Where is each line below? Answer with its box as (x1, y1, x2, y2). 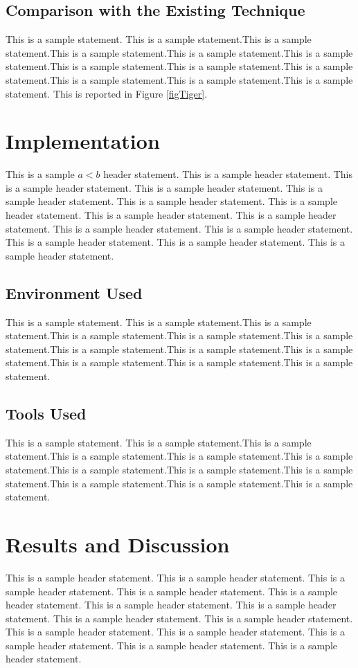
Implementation (6, 127, 160, 155)
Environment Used (6, 282, 143, 303)
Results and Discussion (6, 530, 230, 558)
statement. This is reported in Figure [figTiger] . (6, 86, 208, 100)
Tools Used (6, 403, 87, 424)
